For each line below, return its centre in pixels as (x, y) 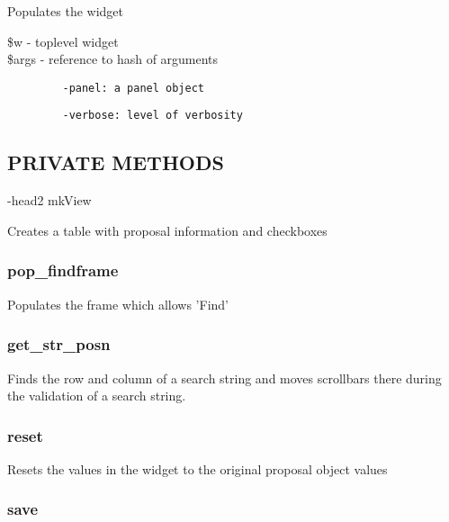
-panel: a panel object (133, 88)
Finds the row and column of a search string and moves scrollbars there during (224, 378)
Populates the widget (65, 11)
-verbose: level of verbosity (153, 116)
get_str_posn (59, 344)
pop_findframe (63, 270)
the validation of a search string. (97, 396)
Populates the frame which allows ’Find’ (118, 304)
